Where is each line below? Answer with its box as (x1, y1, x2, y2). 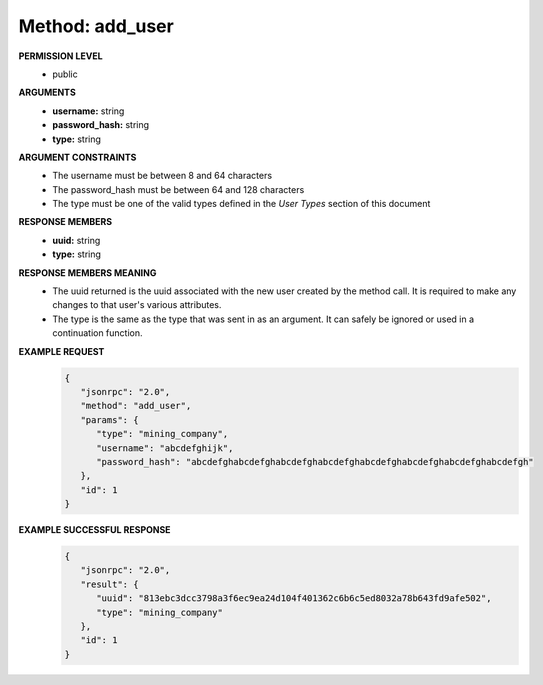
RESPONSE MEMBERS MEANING (18, 266, 157, 279)
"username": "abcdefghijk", (96, 442, 234, 454)
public (52, 68, 79, 80)
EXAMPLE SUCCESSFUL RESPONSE (18, 524, 171, 536)
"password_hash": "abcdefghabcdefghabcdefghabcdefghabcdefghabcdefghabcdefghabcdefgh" (96, 456, 534, 467)
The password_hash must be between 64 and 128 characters (52, 183, 305, 195)
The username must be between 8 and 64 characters (52, 170, 273, 182)
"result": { (80, 578, 139, 590)
